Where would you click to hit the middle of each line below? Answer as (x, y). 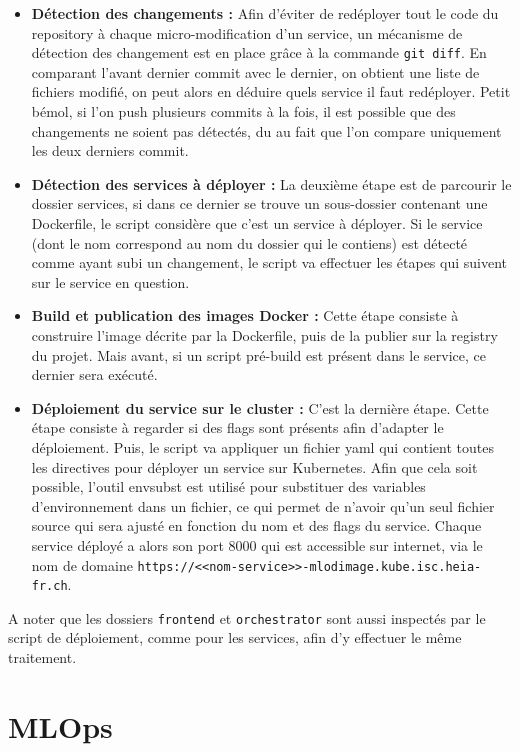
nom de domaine (82, 564)
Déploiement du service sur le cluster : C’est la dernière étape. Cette (260, 407)
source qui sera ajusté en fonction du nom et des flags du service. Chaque (256, 525)
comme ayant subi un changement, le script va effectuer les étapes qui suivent (269, 262)
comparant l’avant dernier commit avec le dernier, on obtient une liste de (255, 71)
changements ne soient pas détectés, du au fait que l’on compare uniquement (266, 130)
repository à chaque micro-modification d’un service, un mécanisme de (247, 32)
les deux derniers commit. (110, 150)
